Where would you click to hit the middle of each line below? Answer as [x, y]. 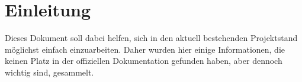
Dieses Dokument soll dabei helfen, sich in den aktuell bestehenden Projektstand [151, 38]
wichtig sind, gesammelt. [49, 72]
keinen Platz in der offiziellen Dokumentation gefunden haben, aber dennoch [144, 61]
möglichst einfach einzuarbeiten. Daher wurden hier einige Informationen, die [145, 49]
